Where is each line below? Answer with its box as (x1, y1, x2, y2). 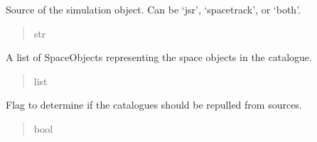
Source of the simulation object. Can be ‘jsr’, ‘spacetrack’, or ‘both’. (6, 2, 301, 16)
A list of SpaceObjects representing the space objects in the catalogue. (6, 50, 312, 65)
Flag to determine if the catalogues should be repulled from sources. (6, 97, 302, 112)
